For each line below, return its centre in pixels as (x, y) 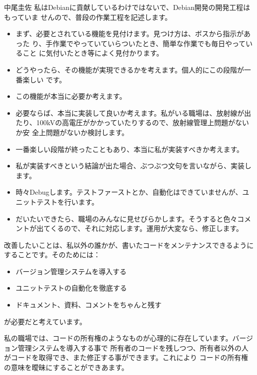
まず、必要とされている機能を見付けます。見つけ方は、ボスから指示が (129, 34)
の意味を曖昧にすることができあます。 (66, 367)
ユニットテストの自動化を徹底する (71, 288)
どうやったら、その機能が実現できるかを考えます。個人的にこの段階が (130, 69)
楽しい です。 (44, 79)
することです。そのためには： (52, 255)
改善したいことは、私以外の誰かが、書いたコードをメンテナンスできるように (129, 245)
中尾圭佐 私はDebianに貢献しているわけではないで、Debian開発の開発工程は (127, 7)
